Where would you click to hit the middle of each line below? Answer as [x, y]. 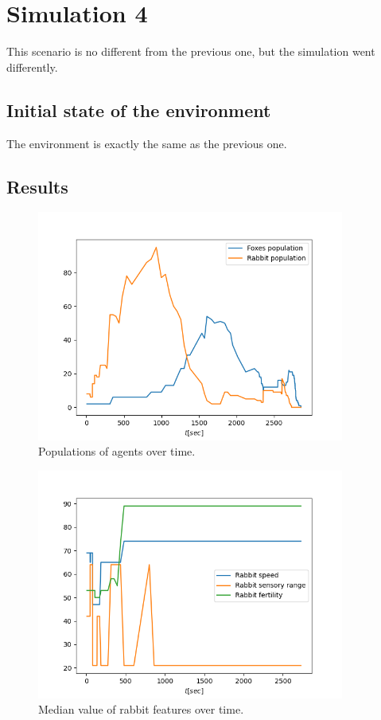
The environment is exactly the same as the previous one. [147, 143]
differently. [32, 67]
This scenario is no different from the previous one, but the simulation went [191, 51]
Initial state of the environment [139, 110]
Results [37, 186]
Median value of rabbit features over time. [141, 709]
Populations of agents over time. [117, 451]
